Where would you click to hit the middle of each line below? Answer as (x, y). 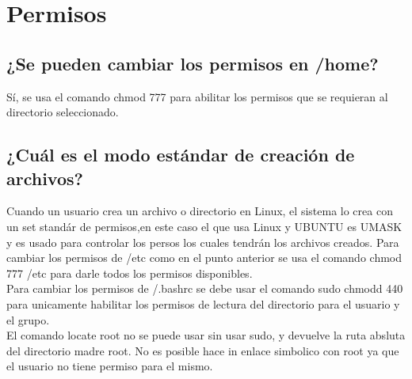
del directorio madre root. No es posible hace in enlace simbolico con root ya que (203, 350)
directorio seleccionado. (63, 112)
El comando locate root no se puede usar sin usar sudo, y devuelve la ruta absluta (206, 335)
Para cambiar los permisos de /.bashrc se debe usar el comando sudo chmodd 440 (205, 288)
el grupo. (28, 319)
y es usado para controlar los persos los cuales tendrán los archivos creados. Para (203, 242)
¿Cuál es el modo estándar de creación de (181, 155)
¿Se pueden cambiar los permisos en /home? (193, 63)
